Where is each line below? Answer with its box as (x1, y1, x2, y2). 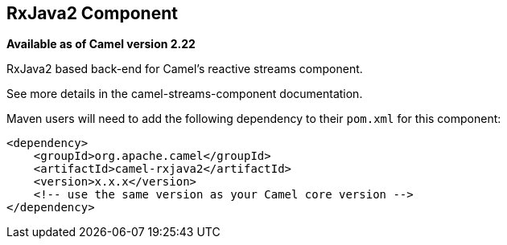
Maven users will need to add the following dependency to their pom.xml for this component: (6, 112, 501, 126)
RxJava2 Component (6, 3, 178, 23)
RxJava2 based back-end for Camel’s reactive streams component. (6, 62, 363, 76)
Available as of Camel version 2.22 (6, 37, 196, 51)
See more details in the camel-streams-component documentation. (6, 87, 363, 101)
